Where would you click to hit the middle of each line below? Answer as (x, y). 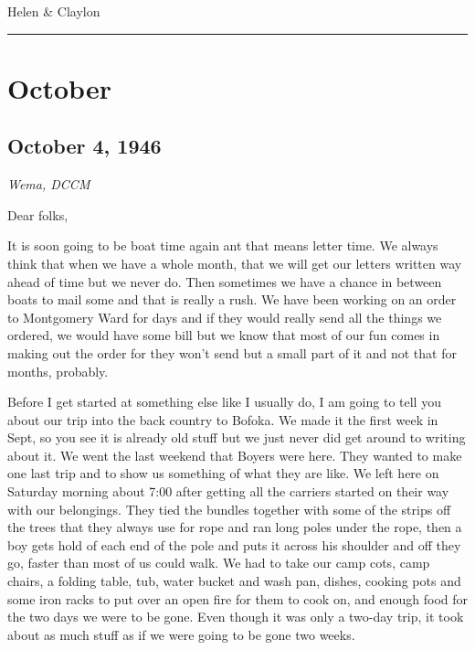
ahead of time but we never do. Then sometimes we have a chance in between (225, 281)
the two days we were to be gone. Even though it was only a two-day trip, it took (236, 617)
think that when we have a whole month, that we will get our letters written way (235, 263)
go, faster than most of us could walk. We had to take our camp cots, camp (219, 563)
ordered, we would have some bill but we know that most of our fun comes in (224, 335)
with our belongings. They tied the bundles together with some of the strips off (229, 509)
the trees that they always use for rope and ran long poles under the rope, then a (235, 527)
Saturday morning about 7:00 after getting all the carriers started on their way (228, 491)
